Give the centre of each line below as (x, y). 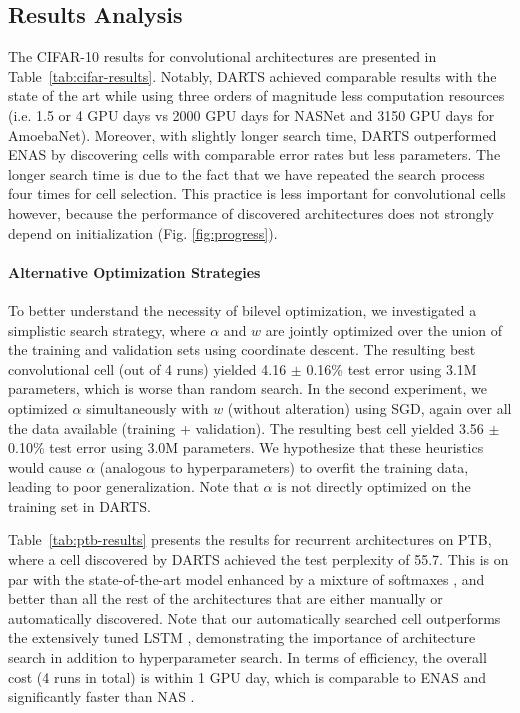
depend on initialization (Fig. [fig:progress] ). (143, 232)
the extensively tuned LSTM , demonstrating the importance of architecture (242, 637)
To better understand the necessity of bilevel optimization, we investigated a (242, 309)
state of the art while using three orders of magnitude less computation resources (256, 95)
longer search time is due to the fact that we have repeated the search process (246, 173)
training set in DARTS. (79, 505)
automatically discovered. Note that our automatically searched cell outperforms (254, 617)
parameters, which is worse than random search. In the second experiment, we (247, 388)
